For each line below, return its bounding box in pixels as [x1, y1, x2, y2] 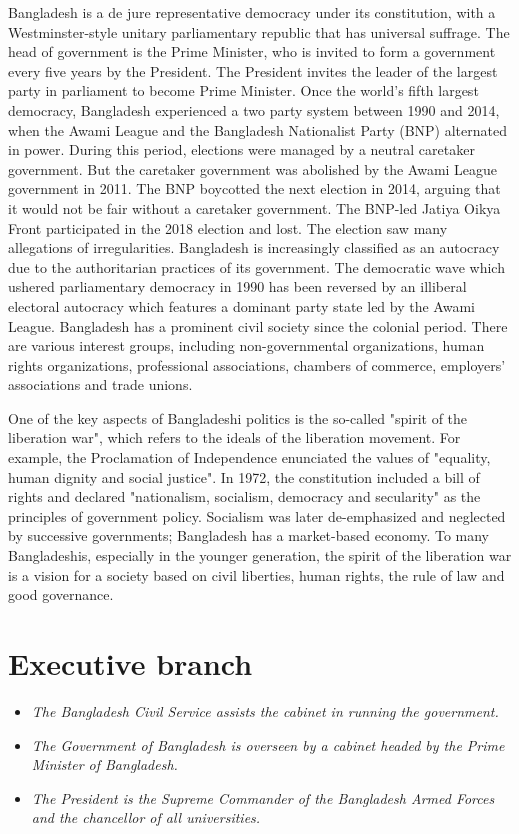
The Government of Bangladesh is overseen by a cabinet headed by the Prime [31, 734, 505, 755]
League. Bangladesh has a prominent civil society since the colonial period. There [8, 315, 508, 336]
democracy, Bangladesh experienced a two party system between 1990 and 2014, [8, 99, 500, 120]
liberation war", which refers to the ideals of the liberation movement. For [8, 427, 461, 448]
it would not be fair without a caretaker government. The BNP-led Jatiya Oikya [8, 197, 501, 218]
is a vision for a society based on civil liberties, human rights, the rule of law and [8, 564, 505, 585]
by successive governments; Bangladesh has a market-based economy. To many [8, 525, 490, 546]
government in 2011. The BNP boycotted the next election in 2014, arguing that [8, 178, 501, 199]
